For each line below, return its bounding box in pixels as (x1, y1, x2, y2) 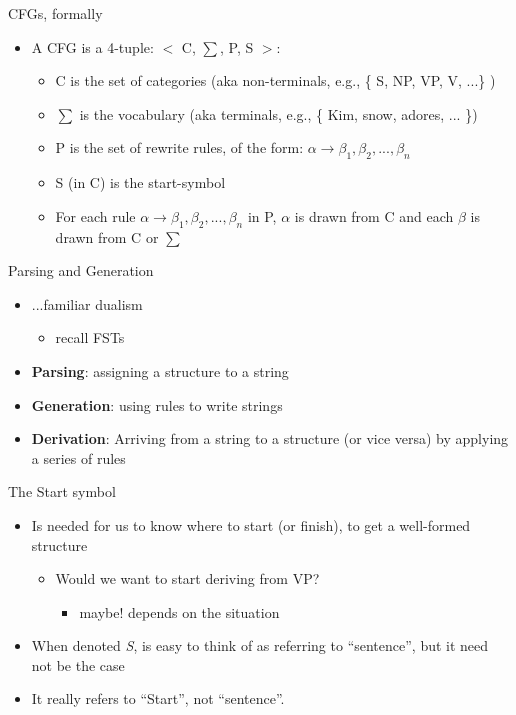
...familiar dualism (31, 293, 143, 314)
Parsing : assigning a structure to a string (31, 360, 289, 381)
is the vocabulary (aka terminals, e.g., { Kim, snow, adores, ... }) (79, 103, 478, 124)
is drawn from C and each (294, 205, 454, 226)
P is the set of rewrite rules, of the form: (55, 137, 304, 158)
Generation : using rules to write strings (31, 394, 283, 415)
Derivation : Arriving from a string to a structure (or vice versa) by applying (31, 428, 509, 449)
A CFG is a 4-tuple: (31, 36, 154, 57)
